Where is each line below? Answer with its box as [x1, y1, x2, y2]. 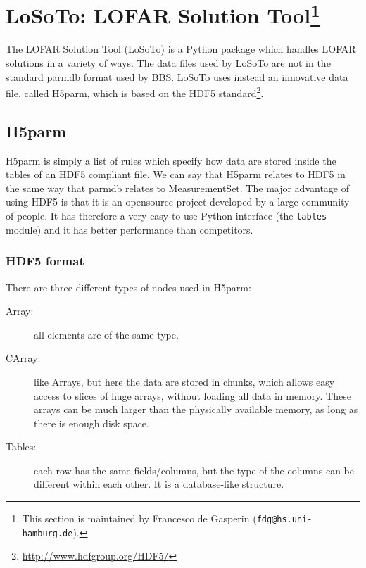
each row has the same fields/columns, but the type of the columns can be [34, 462, 354, 477]
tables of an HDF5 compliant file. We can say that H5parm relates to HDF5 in [6, 167, 346, 182]
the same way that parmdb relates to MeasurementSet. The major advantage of [6, 180, 350, 195]
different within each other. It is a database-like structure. [34, 477, 284, 491]
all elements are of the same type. [34, 327, 179, 341]
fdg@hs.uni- [256, 515, 313, 525]
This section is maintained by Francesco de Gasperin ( [22, 511, 257, 526]
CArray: [6, 351, 41, 365]
